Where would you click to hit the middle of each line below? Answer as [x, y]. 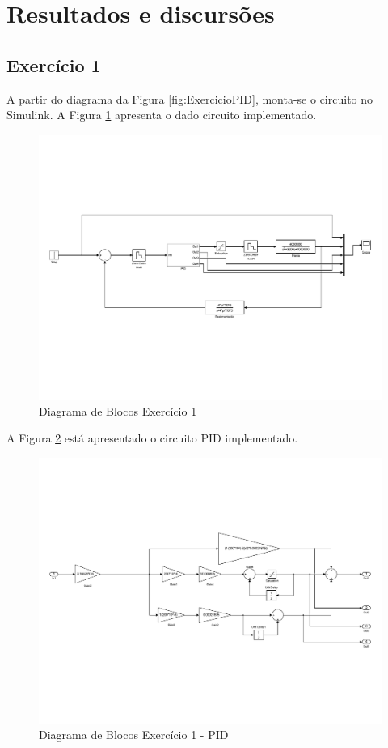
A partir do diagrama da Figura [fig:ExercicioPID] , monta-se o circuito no [190, 98]
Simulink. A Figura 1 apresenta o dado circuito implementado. [162, 115]
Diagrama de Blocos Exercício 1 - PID [134, 735]
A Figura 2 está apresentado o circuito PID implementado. [152, 438]
